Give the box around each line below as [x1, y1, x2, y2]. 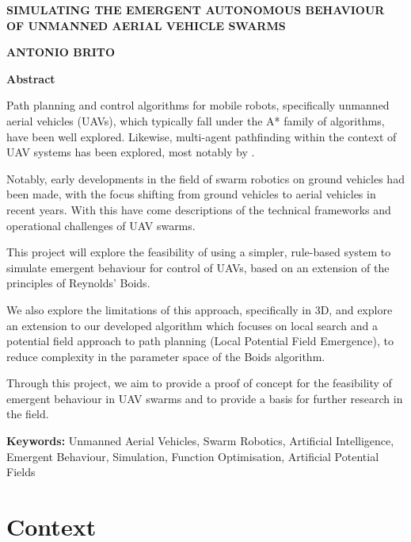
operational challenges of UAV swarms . [6, 217, 196, 233]
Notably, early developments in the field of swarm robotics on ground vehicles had [6, 170, 405, 186]
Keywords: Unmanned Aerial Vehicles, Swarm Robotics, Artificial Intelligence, [6, 432, 394, 449]
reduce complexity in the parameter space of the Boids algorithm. [6, 348, 325, 364]
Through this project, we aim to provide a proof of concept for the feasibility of [6, 375, 392, 391]
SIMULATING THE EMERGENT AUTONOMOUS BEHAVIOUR [6, 2, 385, 17]
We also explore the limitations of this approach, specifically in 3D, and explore [6, 301, 393, 317]
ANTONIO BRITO [6, 44, 116, 60]
